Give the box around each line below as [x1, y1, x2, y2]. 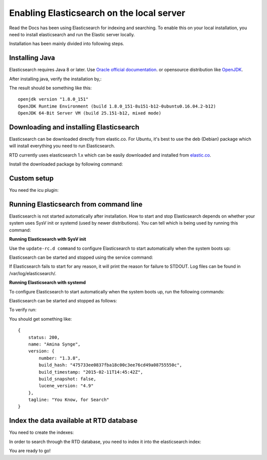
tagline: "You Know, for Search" [28, 397, 110, 402]
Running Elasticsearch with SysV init [9, 236, 87, 242]
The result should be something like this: [9, 85, 92, 91]
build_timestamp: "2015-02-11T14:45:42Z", [39, 369, 143, 375]
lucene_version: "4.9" [39, 383, 94, 389]
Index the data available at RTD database [9, 416, 138, 425]
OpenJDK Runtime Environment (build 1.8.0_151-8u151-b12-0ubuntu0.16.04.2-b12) [18, 103, 216, 109]
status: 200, [28, 335, 60, 340]
